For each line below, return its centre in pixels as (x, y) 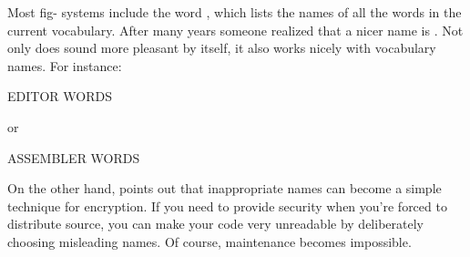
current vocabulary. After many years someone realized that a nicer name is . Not (235, 30)
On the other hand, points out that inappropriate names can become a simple (225, 188)
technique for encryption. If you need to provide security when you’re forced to (227, 206)
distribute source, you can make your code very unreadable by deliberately (215, 224)
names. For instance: (65, 65)
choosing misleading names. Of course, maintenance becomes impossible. (209, 241)
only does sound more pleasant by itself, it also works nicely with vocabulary (222, 48)
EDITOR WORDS (60, 96)
